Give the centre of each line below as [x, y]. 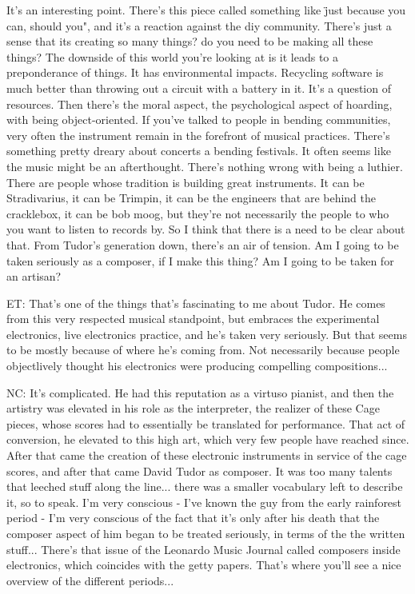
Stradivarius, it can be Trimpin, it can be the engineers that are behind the [191, 198]
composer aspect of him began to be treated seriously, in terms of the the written [206, 533]
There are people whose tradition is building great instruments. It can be [186, 182]
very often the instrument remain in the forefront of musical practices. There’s [198, 135]
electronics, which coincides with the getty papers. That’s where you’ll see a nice [204, 565]
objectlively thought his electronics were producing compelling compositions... [197, 366]
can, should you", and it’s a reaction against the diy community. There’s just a [199, 25]
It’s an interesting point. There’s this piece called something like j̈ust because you [206, 10]
